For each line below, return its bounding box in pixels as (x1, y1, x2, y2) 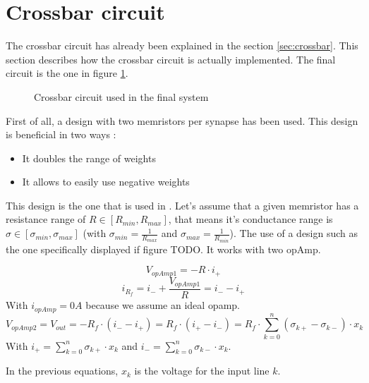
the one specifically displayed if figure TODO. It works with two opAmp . (6, 241, 321, 256)
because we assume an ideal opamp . (85, 298, 241, 312)
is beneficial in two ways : (6, 127, 116, 142)
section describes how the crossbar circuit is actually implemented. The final (6, 51, 336, 66)
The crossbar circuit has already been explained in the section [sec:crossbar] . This (6, 38, 358, 53)
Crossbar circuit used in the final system (34, 89, 209, 104)
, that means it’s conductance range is (168, 212, 333, 226)
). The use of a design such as (229, 226, 358, 241)
